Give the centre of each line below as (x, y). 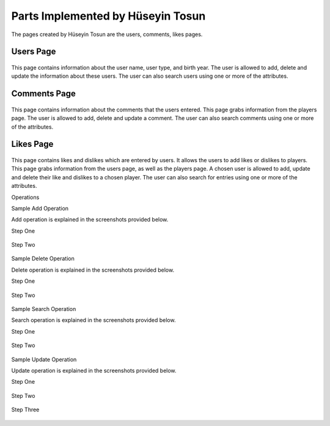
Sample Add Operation (40, 208)
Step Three (25, 409)
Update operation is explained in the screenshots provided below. (94, 370)
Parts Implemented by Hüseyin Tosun (108, 16)
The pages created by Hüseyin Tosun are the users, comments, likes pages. (107, 34)
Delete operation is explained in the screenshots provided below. (93, 270)
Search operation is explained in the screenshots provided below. (94, 320)
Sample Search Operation (44, 309)
